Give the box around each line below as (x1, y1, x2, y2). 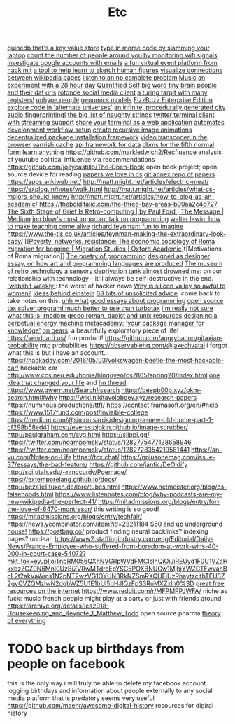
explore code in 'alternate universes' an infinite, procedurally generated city (7, 103, 226, 112)
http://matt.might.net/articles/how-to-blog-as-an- (71, 193, 215, 201)
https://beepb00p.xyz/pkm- (121, 386, 201, 394)
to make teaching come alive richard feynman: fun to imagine (7, 222, 184, 231)
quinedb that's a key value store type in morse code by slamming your (7, 43, 210, 53)
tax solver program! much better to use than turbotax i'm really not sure (7, 304, 213, 312)
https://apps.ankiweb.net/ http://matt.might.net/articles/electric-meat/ (7, 178, 209, 186)
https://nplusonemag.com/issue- (120, 453, 215, 461)
